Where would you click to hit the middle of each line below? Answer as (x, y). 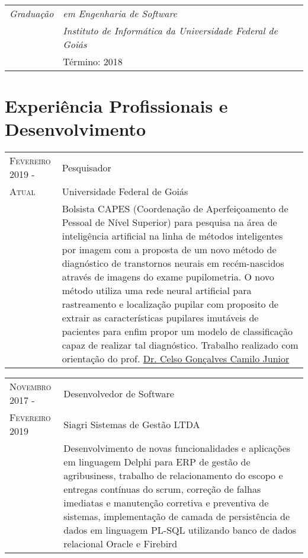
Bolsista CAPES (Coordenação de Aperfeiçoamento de (175, 209)
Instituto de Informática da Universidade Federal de (170, 31)
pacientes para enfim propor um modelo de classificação (177, 331)
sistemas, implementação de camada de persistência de (177, 516)
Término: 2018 (93, 61)
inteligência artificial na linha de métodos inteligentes (172, 236)
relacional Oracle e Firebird (121, 544)
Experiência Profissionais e (116, 106)
